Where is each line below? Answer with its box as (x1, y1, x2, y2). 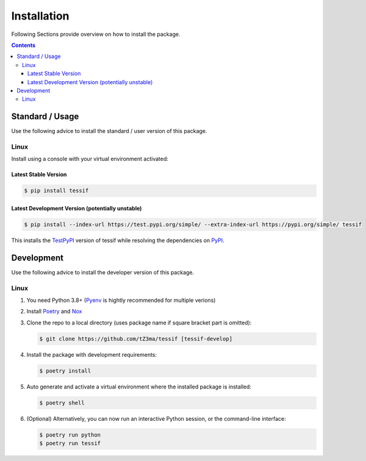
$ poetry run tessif (39, 440, 101, 446)
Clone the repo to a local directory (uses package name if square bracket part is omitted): (26, 319, 252, 326)
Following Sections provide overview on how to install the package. (11, 30, 181, 38)
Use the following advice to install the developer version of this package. (11, 268, 195, 276)
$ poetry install (39, 367, 91, 374)
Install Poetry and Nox (26, 308, 82, 315)
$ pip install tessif (24, 187, 89, 195)
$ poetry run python (39, 431, 101, 438)
